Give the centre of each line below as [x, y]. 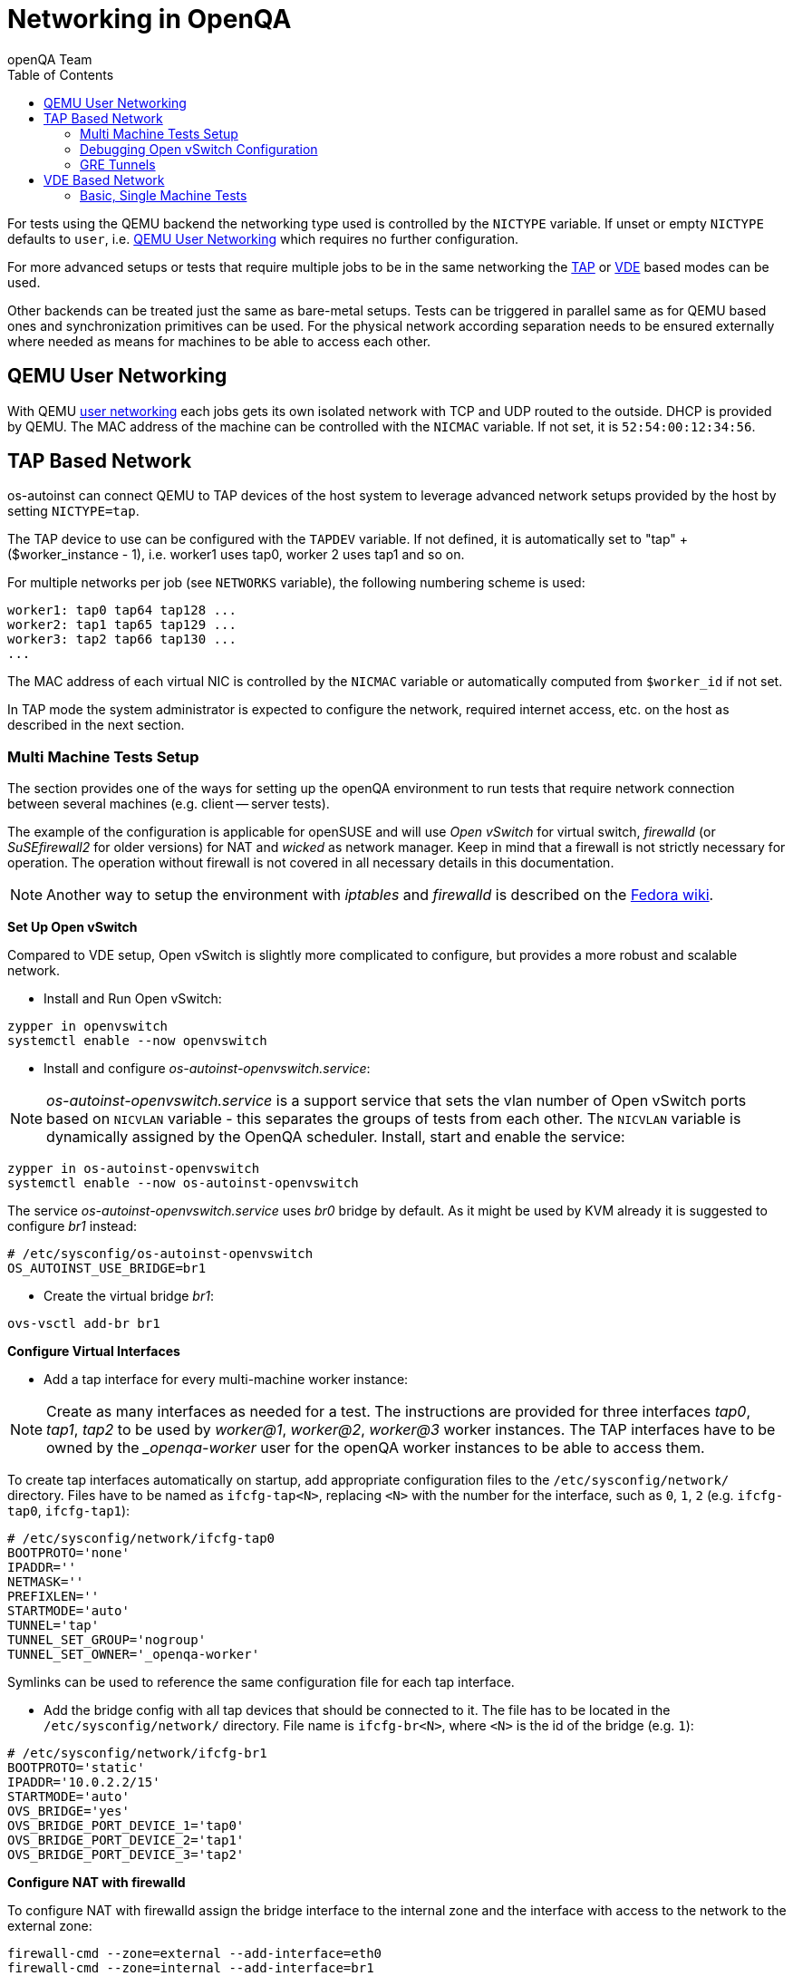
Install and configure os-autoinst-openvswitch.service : [207, 1069]
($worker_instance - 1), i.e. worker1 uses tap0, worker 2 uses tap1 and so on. [236, 555]
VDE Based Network [104, 179]
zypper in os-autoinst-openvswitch [134, 1169]
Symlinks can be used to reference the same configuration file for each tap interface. [261, 1682]
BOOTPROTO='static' [76, 1768]
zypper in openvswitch [88, 1027]
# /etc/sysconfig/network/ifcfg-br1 [137, 1753]
